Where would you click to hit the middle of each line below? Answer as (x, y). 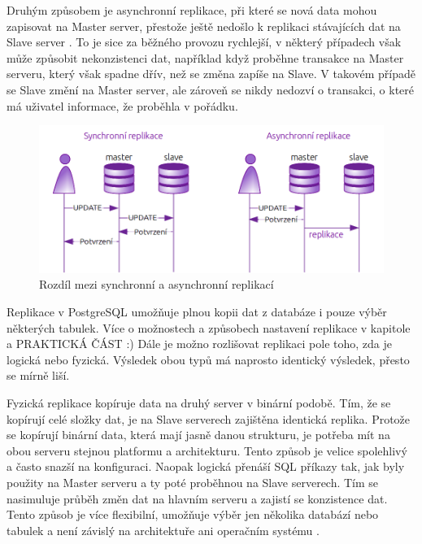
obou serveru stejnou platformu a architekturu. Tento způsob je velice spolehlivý (207, 450)
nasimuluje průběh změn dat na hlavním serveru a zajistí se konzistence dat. (197, 498)
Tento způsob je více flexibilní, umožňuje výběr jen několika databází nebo (193, 514)
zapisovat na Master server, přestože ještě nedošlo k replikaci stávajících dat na (204, 26)
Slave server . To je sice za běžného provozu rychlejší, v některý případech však (204, 42)
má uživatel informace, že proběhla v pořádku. (122, 105)
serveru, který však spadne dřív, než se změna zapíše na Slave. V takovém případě (211, 74)
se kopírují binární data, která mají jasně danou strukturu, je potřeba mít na (198, 435)
